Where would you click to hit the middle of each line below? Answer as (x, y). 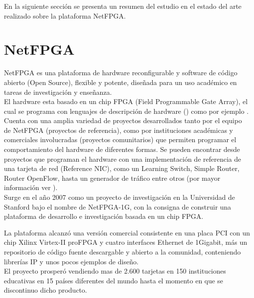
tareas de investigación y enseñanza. (58, 92)
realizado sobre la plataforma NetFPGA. (65, 15)
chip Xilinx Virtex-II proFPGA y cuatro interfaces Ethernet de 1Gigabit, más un (126, 242)
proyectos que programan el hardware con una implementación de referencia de (123, 159)
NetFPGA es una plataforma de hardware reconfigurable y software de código (121, 73)
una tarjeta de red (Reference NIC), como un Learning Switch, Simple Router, (122, 168)
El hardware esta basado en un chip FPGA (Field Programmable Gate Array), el (126, 101)
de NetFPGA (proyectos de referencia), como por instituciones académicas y (118, 130)
